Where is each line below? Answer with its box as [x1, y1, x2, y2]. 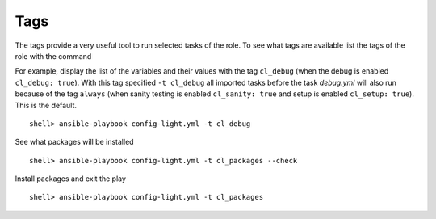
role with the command [15, 51, 92, 61]
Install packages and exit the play [15, 174, 127, 183]
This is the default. [15, 100, 77, 110]
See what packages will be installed [15, 137, 134, 147]
